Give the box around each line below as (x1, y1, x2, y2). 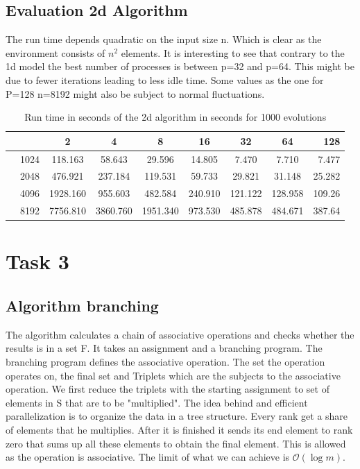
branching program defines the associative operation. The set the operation (6, 355, 325, 368)
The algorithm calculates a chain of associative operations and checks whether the (6, 327, 354, 341)
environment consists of (6, 45, 105, 60)
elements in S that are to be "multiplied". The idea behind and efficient (6, 395, 308, 409)
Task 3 (6, 247, 69, 275)
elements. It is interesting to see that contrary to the (121, 45, 345, 60)
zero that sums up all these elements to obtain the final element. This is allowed (6, 436, 346, 450)
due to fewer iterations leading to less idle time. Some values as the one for (6, 72, 324, 87)
